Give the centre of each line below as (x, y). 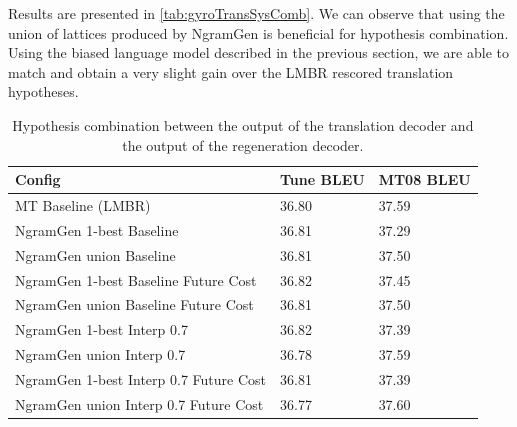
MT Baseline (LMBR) (83, 205)
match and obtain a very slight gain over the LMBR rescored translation (231, 71)
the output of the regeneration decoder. (243, 144)
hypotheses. (43, 91)
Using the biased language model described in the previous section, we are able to (258, 52)
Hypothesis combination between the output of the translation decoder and (243, 124)
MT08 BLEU (424, 179)
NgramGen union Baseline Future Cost (134, 304)
